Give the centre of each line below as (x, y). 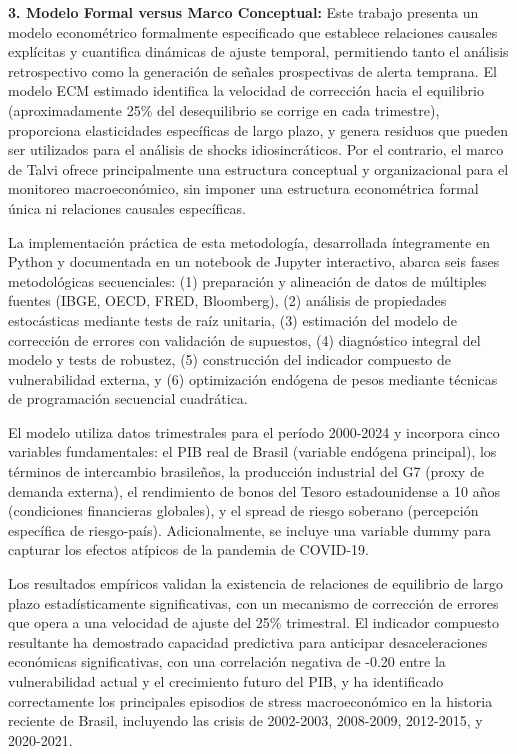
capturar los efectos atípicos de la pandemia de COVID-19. (188, 549)
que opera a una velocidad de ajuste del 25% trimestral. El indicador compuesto (253, 622)
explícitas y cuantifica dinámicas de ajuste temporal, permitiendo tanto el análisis (258, 51)
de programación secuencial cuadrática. (128, 398)
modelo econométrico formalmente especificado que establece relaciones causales (253, 31)
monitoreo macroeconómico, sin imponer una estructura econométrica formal (243, 188)
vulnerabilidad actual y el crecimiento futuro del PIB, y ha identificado (226, 681)
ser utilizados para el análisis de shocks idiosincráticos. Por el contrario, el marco (256, 149)
